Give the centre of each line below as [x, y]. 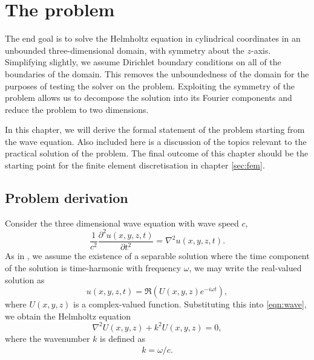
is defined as [123, 338]
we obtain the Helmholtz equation [68, 316]
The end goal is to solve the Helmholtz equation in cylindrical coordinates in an [153, 38]
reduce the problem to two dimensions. [77, 109]
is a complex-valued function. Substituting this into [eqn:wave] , [190, 304]
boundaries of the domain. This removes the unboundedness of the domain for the [157, 73]
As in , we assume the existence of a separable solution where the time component [157, 256]
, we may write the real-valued [245, 267]
